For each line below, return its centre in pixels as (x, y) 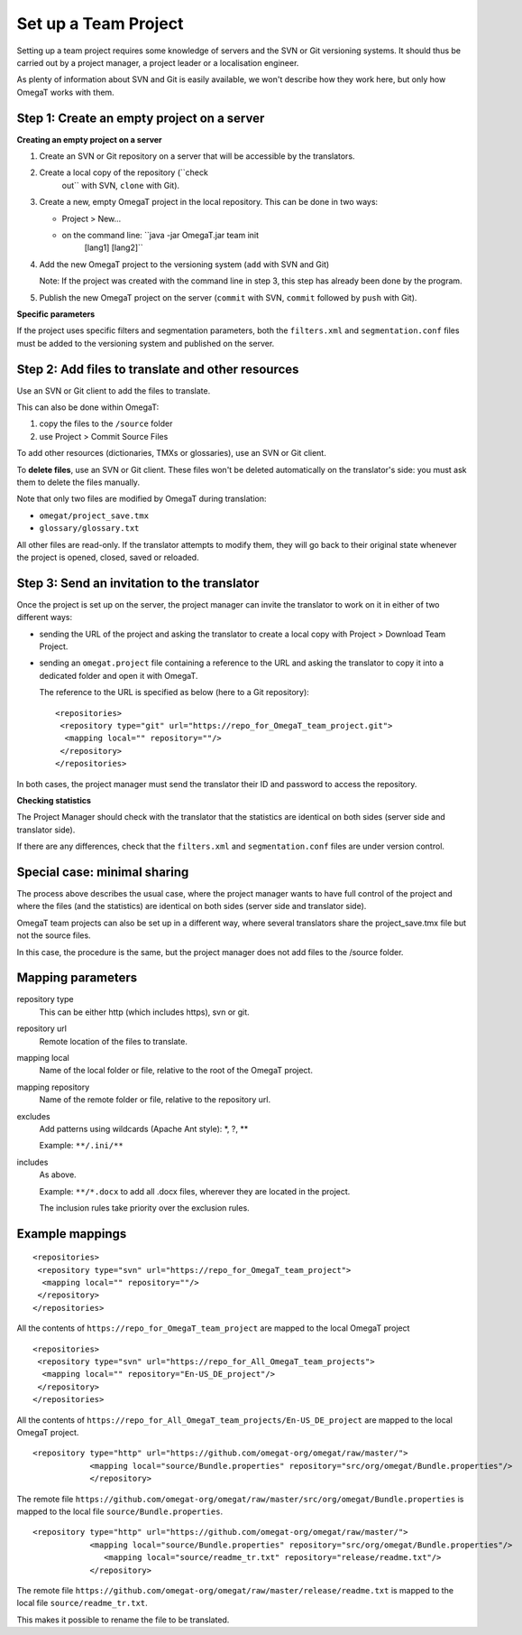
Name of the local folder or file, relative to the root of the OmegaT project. (176, 1071)
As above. (58, 1175)
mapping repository (53, 1087)
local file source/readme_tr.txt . (82, 1603)
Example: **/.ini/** (81, 1146)
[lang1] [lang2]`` (114, 247)
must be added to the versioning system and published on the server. (146, 343)
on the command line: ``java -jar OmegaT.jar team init (160, 235)
